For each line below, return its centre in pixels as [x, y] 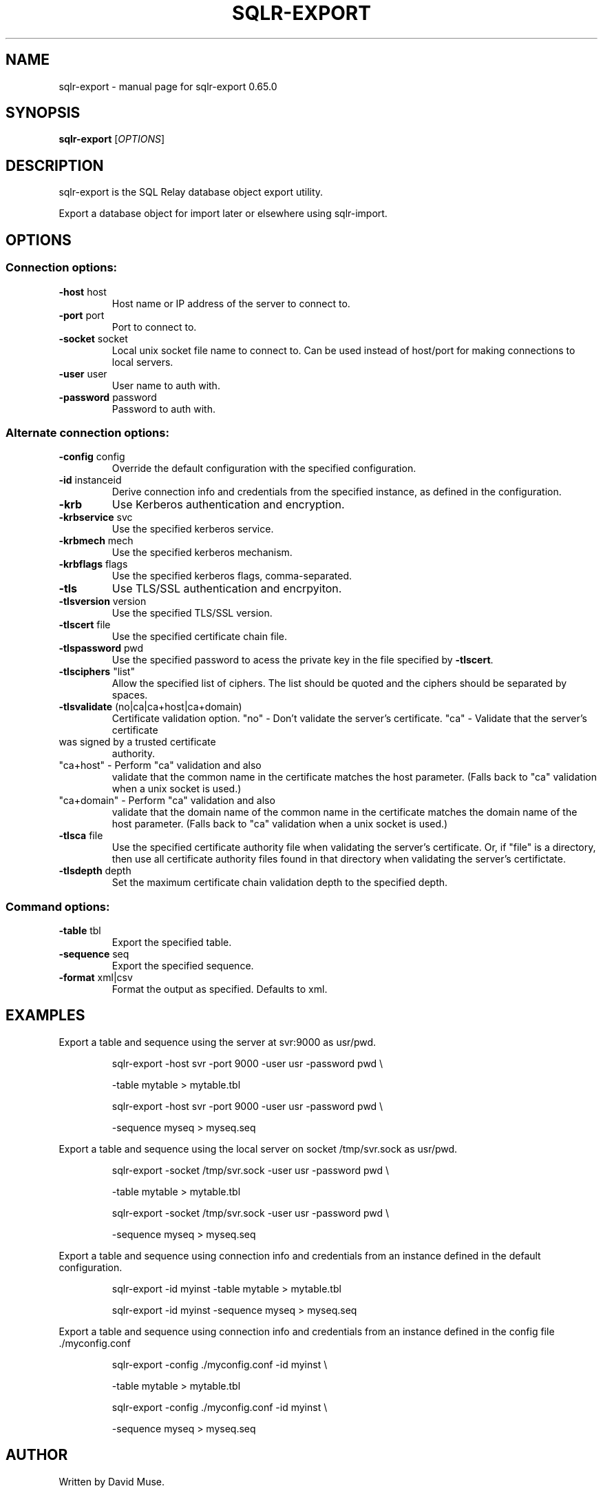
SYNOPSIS [43, 113]
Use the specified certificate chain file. [200, 637]
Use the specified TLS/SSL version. [192, 613]
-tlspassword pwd [101, 648]
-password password [108, 397]
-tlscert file [85, 625]
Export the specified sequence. [183, 966]
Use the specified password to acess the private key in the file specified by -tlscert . [303, 660]
